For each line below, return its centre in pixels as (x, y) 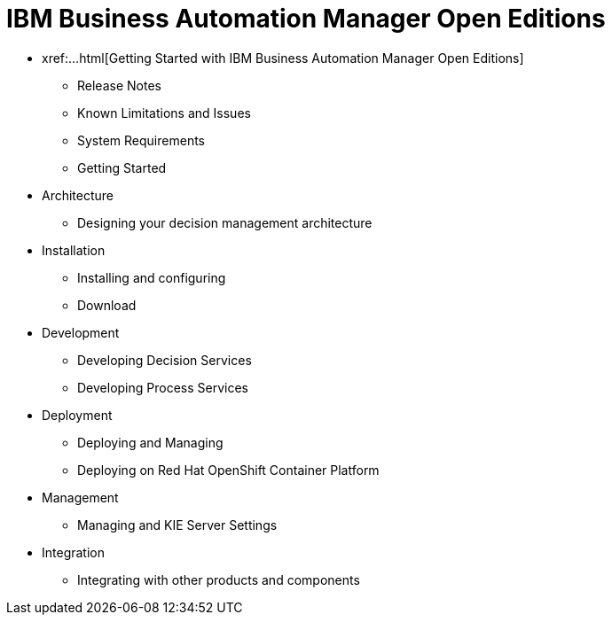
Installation (74, 250)
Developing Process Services (163, 387)
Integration (73, 552)
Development (81, 332)
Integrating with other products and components (219, 579)
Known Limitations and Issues (164, 113)
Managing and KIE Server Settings (177, 525)
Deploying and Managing (150, 442)
